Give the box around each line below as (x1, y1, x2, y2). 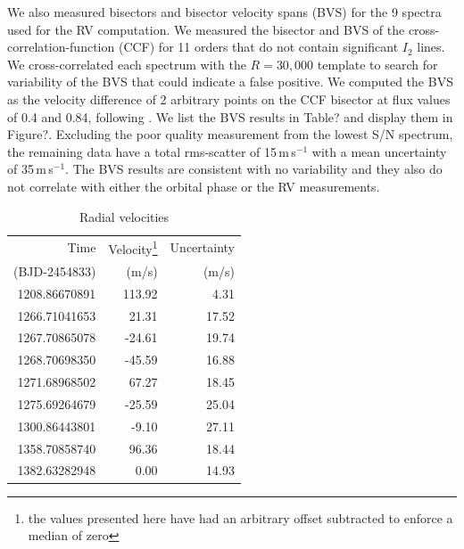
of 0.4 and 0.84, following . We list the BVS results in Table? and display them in (7, 107, 453, 126)
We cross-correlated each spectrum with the (7, 54, 246, 73)
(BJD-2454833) (13, 261, 96, 280)
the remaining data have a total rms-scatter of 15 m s (7, 142, 296, 160)
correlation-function (7, 37, 115, 56)
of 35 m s (7, 160, 54, 178)
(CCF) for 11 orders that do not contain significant (118, 37, 399, 56)
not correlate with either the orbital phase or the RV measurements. (7, 176, 380, 195)
